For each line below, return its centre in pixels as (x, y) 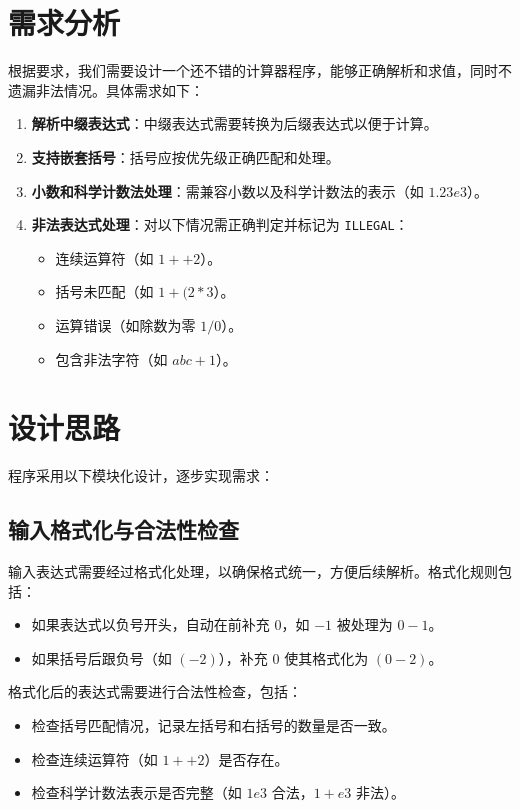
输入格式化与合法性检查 (123, 529)
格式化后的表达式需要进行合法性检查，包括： (155, 691)
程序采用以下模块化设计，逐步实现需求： (141, 475)
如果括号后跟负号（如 (101, 657)
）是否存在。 (246, 758)
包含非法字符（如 (111, 358)
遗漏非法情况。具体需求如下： (106, 89)
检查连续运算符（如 (94, 758)
